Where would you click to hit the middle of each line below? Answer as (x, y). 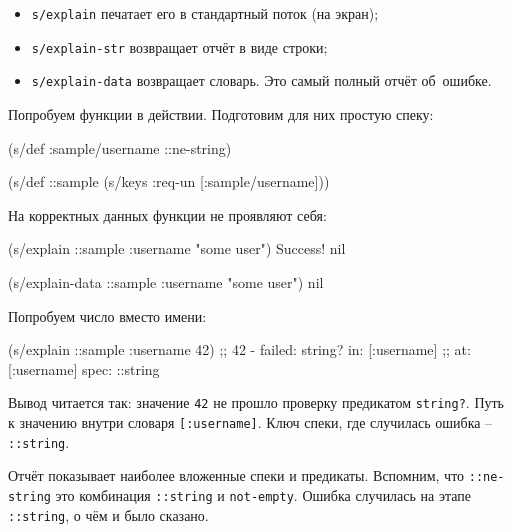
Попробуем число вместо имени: (107, 315)
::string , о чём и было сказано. (108, 514)
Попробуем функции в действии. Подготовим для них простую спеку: (221, 113)
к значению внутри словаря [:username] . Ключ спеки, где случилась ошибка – (250, 421)
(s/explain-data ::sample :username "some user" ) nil (166, 281)
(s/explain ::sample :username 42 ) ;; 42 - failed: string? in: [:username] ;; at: (239, 349)
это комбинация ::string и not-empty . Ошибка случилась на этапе (263, 494)
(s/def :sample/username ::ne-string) (120, 147)
